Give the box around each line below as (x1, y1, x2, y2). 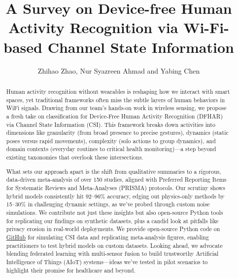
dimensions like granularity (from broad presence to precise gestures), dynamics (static (6, 128, 229, 137)
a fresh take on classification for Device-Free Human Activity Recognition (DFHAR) (6, 112, 223, 120)
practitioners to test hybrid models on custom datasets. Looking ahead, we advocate (6, 241, 223, 249)
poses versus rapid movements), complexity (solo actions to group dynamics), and (6, 136, 216, 145)
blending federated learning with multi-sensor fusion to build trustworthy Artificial (6, 249, 219, 258)
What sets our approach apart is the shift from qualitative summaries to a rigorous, (6, 167, 221, 175)
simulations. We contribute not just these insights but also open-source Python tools (6, 208, 223, 216)
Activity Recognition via (8, 17, 178, 38)
